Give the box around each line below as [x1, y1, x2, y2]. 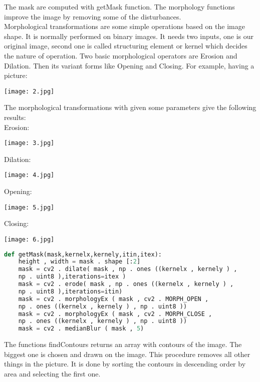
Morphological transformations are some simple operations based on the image [4, 21, 245, 31]
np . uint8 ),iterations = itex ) [18, 273, 126, 280]
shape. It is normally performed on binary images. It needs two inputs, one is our [4, 30, 254, 41]
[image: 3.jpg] [4, 139, 55, 147]
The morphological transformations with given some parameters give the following [4, 102, 256, 112]
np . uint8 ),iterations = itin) [18, 287, 123, 295]
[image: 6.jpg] [4, 235, 55, 243]
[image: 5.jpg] [4, 203, 55, 211]
